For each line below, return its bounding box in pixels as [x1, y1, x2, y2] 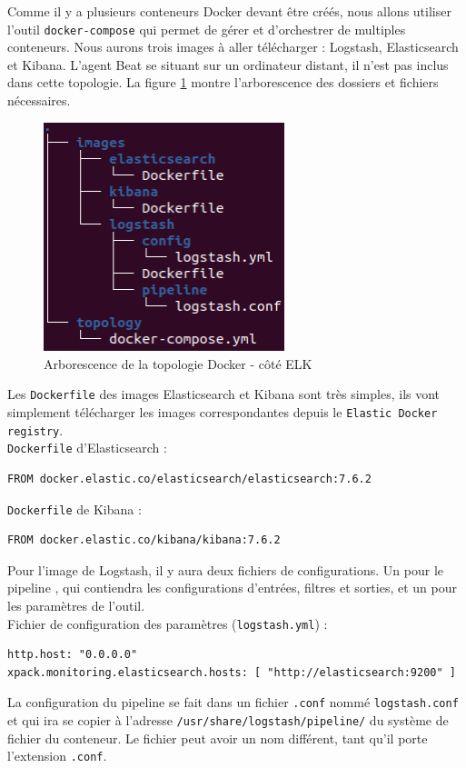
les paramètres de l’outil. [7, 596, 145, 614]
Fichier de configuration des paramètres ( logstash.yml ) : [7, 613, 328, 633]
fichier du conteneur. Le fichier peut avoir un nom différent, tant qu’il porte [7, 728, 428, 747]
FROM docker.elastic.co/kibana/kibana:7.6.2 [7, 534, 281, 547]
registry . [7, 420, 64, 439]
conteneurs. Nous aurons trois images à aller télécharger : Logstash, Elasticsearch [7, 37, 459, 56]
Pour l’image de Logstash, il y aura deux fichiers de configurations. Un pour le [7, 560, 444, 579]
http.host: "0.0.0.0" [7, 648, 138, 662]
